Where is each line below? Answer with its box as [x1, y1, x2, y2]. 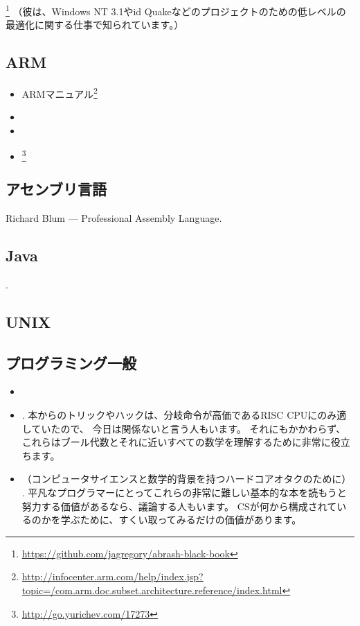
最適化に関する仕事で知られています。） [6, 17, 184, 32]
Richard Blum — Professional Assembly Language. [6, 211, 222, 225]
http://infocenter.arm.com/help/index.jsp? [21, 569, 204, 584]
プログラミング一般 [6, 351, 136, 373]
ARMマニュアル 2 [21, 85, 98, 101]
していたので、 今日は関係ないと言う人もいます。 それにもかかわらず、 [21, 421, 346, 435]
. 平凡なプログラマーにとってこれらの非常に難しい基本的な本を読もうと [21, 485, 347, 499]
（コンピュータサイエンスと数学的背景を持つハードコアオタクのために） [21, 471, 352, 486]
